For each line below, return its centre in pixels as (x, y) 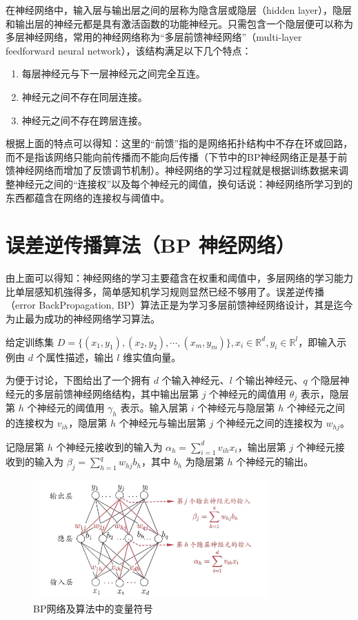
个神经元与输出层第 (162, 423)
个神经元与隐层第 (236, 408)
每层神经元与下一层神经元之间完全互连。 (113, 74)
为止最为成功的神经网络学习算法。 (83, 319)
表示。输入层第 (154, 408)
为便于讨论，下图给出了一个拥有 (78, 380)
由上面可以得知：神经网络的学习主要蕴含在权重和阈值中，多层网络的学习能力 (179, 278)
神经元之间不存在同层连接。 (84, 96)
